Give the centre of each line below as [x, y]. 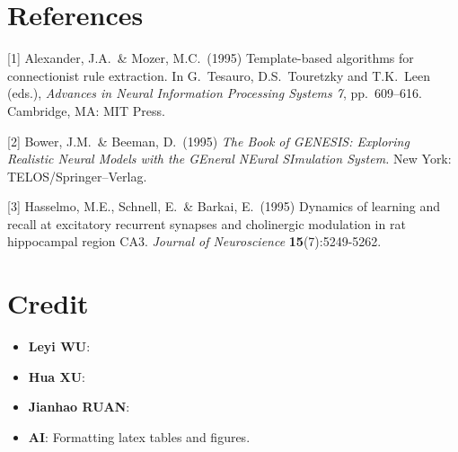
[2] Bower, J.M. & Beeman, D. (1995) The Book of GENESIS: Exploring [208, 141]
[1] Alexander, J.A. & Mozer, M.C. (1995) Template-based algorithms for [211, 58]
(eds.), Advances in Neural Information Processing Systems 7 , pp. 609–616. [215, 93]
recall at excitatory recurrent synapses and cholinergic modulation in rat [207, 223]
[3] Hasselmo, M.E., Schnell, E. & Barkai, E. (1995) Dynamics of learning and [224, 206]
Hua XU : [57, 376]
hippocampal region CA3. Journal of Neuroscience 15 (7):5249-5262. [194, 241]
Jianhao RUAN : [79, 407]
